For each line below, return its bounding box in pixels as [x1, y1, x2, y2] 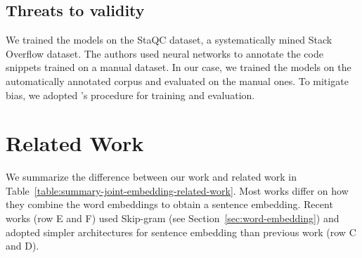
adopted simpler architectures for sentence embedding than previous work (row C [6, 224, 356, 239]
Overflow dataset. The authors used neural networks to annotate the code [6, 46, 323, 60]
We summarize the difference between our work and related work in [6, 169, 297, 184]
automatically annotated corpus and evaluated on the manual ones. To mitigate [6, 73, 349, 88]
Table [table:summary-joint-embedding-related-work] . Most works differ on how [6, 183, 349, 198]
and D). [6, 238, 39, 253]
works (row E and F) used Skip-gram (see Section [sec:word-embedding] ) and [6, 211, 340, 226]
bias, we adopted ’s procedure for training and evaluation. [6, 87, 255, 102]
